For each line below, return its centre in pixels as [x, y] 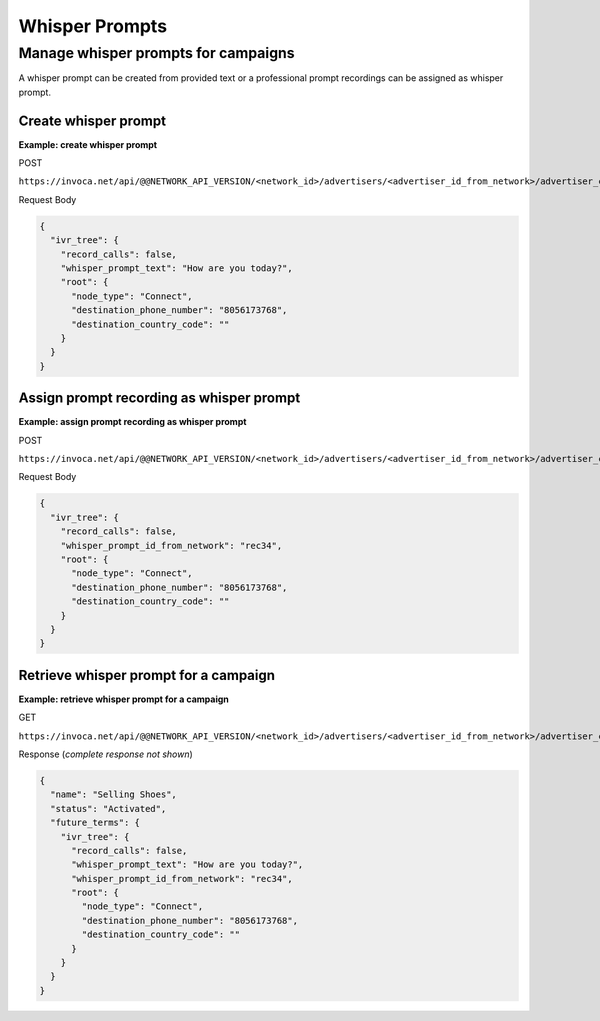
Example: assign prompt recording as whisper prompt [132, 422]
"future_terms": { [95, 823]
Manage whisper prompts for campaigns [156, 53]
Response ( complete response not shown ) [106, 754]
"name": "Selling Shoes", [113, 794]
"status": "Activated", [108, 808]
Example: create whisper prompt [88, 144]
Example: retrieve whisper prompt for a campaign [124, 699]
